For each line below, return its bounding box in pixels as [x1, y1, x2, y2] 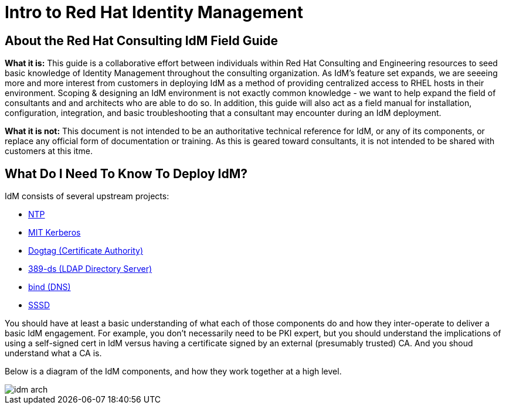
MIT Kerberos [28, 227, 81, 238]
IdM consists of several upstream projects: [5, 191, 169, 202]
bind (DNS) [28, 282, 71, 292]
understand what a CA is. [5, 348, 102, 359]
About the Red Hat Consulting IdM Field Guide [5, 33, 279, 48]
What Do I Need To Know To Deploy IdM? [5, 166, 248, 181]
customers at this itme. [5, 146, 93, 156]
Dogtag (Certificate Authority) [28, 246, 143, 256]
